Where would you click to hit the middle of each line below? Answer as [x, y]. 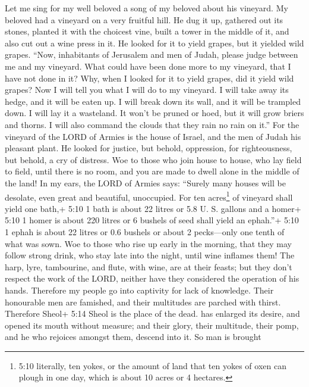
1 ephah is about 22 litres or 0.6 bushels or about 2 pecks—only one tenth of [145, 231]
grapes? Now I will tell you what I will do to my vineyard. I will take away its [147, 90]
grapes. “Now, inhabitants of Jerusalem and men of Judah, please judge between [152, 54]
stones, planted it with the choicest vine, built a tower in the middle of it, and [147, 31]
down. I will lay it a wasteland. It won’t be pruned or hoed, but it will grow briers [154, 113]
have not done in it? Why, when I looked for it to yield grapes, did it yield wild [149, 78]
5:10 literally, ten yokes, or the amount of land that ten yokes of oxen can [152, 365]
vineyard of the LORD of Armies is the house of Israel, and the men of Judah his [153, 136]
